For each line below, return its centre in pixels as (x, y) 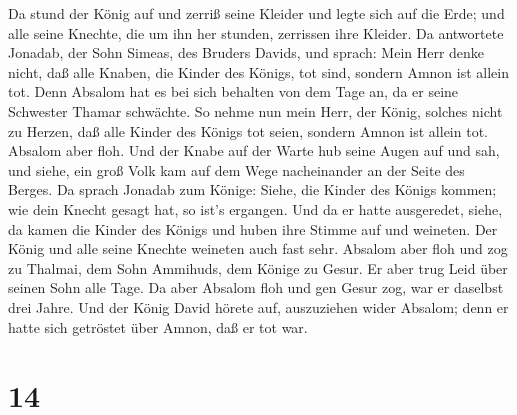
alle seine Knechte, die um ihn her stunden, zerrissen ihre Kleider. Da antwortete (256, 32)
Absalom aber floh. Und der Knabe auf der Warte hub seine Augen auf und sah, (254, 150)
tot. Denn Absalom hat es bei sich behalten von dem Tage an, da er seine (233, 91)
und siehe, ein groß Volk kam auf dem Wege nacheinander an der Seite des (236, 169)
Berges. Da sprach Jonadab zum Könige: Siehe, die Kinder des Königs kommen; (252, 189)
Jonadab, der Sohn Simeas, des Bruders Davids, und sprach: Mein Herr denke (246, 52)
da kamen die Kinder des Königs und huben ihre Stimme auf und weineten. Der (253, 228)
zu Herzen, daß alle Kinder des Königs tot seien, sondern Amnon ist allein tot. (248, 130)
